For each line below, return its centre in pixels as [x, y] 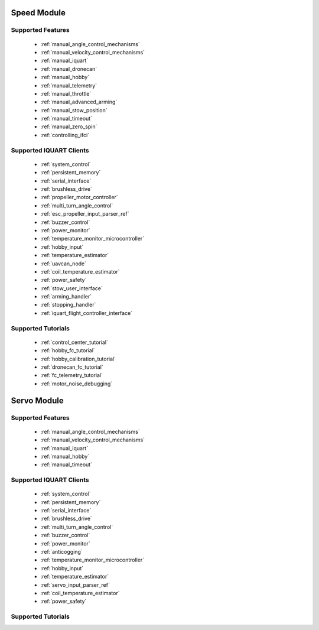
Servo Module [38, 400]
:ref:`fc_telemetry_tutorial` [72, 375]
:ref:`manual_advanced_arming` [79, 102]
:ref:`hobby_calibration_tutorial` [78, 359]
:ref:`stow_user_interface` [71, 288]
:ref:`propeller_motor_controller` [79, 197]
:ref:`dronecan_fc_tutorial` [72, 367]
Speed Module [38, 13]
